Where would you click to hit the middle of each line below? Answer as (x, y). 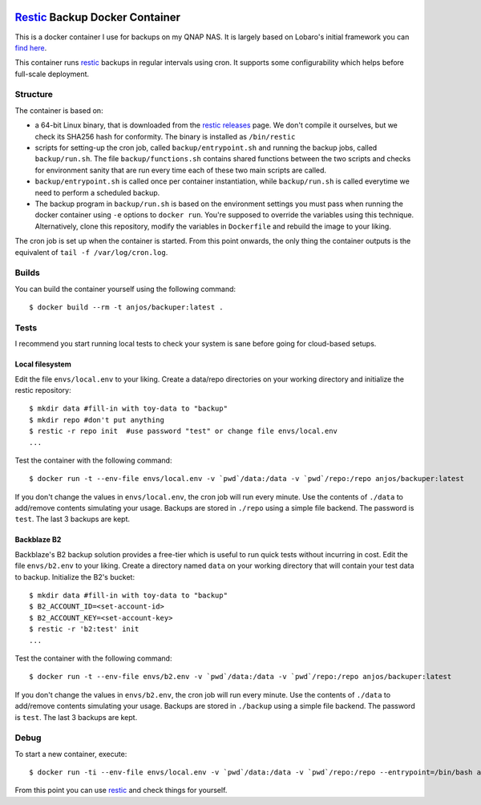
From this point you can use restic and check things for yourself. (121, 791)
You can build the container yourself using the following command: (125, 289)
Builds (27, 273)
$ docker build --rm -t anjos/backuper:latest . (126, 307)
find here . (31, 47)
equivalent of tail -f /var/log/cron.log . (91, 252)
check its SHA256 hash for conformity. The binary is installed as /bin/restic (165, 136)
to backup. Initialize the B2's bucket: (75, 576)
